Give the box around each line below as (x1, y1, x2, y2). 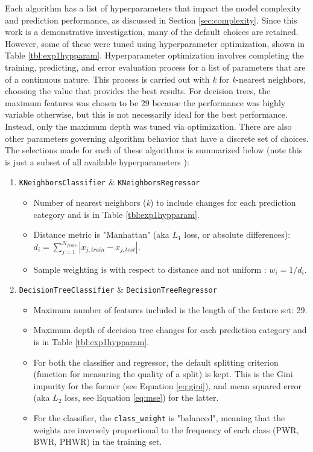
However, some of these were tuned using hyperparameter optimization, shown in (5, 37, 305, 49)
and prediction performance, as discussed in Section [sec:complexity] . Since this (5, 13, 297, 26)
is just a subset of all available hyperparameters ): (5, 155, 189, 168)
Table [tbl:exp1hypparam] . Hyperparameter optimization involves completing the (5, 49, 304, 62)
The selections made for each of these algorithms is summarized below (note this (5, 144, 303, 156)
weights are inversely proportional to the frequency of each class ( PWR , (33, 423, 299, 436)
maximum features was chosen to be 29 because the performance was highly (5, 96, 286, 109)
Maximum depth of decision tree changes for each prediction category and (33, 323, 307, 336)
